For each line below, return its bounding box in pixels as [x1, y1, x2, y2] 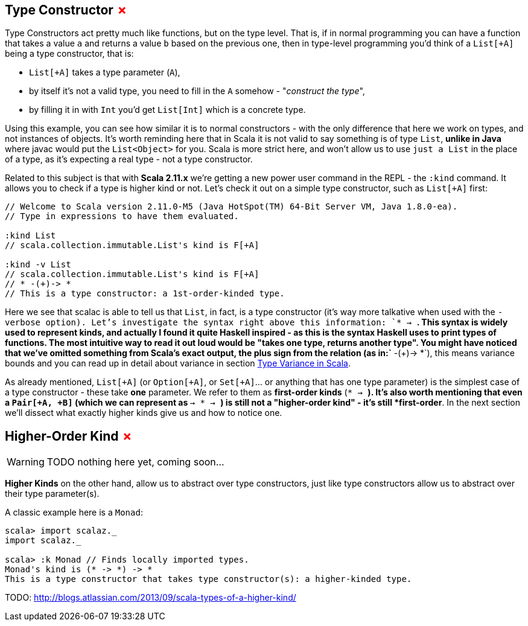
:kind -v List [5, 260, 71, 270]
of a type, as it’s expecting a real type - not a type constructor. [5, 154, 253, 165]
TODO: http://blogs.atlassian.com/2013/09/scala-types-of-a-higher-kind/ [5, 592, 296, 603]
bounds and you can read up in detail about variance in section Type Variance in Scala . [5, 358, 351, 369]
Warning [7, 456, 45, 468]
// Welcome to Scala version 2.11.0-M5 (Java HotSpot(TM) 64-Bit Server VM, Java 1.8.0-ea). [5, 202, 458, 212]
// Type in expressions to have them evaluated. [5, 211, 239, 222]
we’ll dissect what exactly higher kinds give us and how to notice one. [5, 407, 282, 418]
